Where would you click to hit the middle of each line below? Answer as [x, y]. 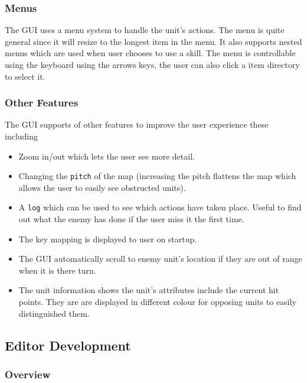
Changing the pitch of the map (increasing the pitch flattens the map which [157, 176]
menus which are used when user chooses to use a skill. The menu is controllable [150, 53]
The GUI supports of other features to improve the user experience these [137, 124]
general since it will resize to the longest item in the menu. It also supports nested [153, 41]
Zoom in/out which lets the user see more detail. [107, 156]
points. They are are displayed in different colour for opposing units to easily [157, 302]
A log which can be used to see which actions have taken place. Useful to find [160, 207]
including [22, 136]
